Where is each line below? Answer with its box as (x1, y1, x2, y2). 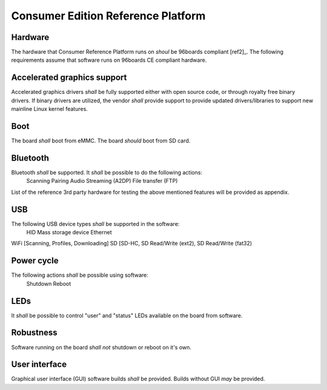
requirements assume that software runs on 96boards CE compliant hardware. (11, 56, 207, 64)
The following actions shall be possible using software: (11, 271, 148, 279)
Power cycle (11, 256, 59, 266)
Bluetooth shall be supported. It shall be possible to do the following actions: (11, 168, 203, 176)
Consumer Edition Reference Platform (11, 9, 206, 22)
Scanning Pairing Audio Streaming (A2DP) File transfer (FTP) (26, 177, 178, 185)
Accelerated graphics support (11, 73, 127, 83)
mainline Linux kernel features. (11, 105, 88, 113)
